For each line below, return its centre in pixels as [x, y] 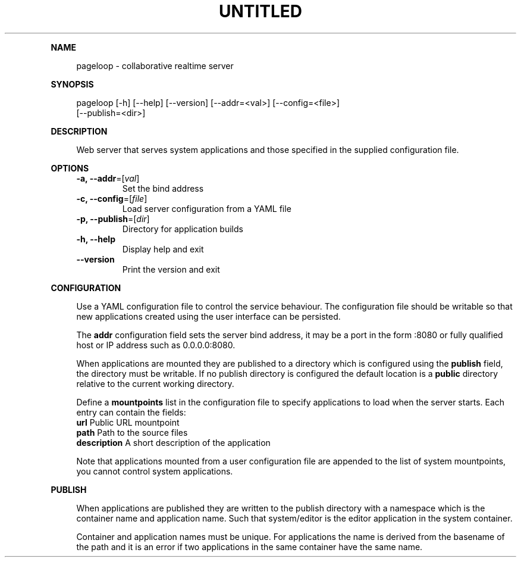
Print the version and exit [171, 269]
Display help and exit [163, 249]
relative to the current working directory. [155, 383]
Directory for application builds [183, 229]
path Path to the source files [132, 432]
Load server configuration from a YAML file [207, 208]
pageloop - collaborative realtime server [155, 65]
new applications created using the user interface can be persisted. [208, 316]
